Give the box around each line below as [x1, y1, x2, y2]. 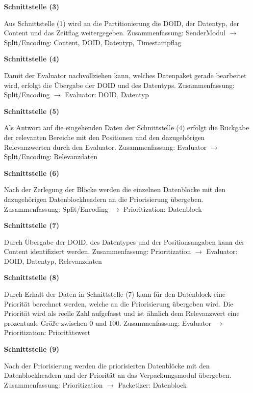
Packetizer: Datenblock [118, 379, 187, 390]
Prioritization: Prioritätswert [4, 327, 91, 337]
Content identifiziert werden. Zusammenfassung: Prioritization [4, 246, 191, 256]
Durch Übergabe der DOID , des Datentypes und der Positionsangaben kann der [4, 236, 245, 247]
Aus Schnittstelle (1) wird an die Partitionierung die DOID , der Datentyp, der [4, 18, 239, 28]
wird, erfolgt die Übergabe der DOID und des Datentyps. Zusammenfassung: [4, 80, 235, 90]
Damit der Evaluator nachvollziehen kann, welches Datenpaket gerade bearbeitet [4, 70, 247, 80]
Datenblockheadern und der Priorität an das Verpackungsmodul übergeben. [4, 370, 231, 380]
